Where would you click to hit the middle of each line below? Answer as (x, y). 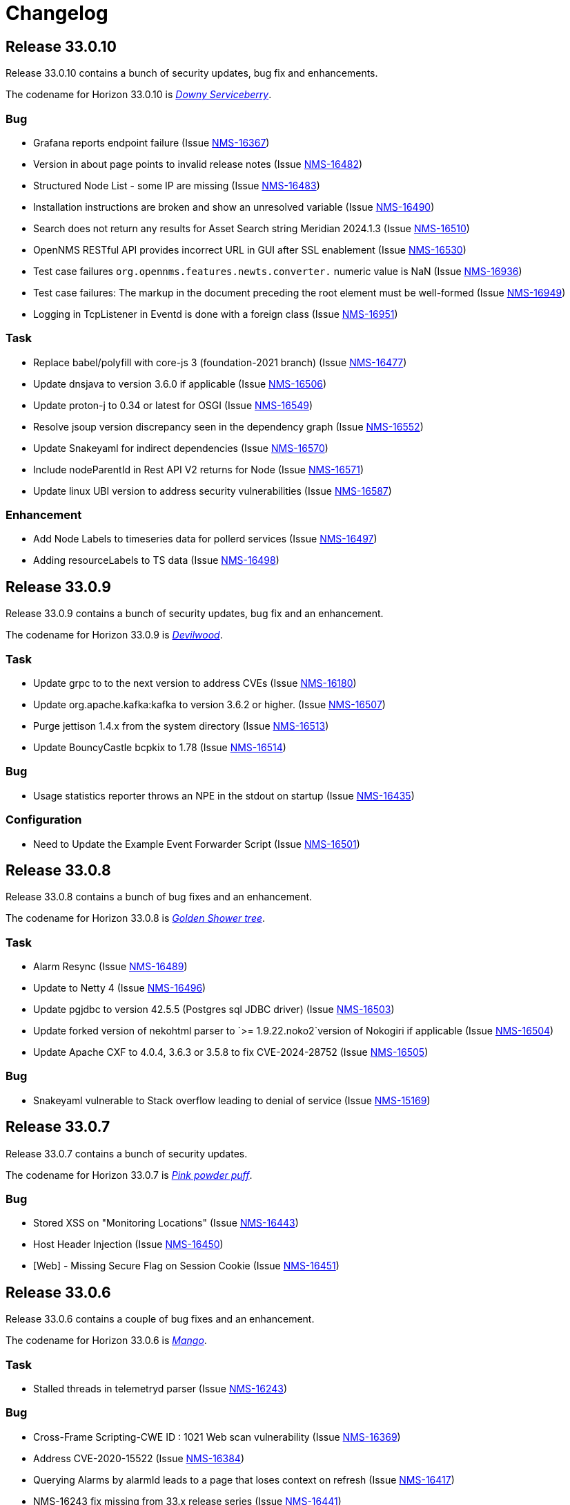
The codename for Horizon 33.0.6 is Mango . (106, 1341)
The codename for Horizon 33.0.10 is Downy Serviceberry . (139, 95)
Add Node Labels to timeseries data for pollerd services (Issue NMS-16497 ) (205, 539)
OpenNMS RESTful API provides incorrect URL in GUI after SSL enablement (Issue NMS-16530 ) (250, 249)
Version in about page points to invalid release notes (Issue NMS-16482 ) (198, 164)
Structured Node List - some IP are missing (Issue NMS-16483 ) (177, 185)
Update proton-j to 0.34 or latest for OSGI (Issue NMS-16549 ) (173, 405)
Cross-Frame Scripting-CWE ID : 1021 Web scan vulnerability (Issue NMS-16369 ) (217, 1437)
